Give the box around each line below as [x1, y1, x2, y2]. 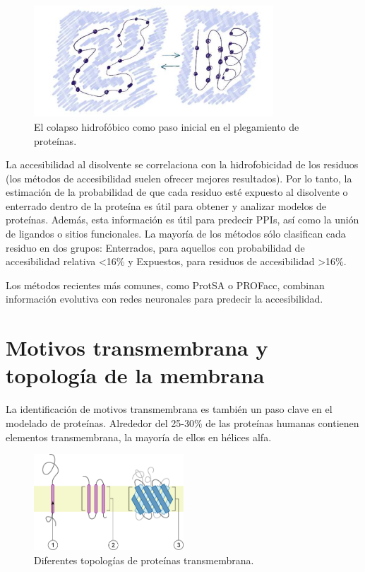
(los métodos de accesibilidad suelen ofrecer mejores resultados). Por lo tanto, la [6, 170, 352, 185]
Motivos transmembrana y [6, 333, 268, 362]
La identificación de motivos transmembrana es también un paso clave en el [6, 402, 333, 416]
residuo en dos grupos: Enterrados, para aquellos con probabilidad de [6, 240, 305, 255]
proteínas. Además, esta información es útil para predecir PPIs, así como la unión [6, 212, 359, 227]
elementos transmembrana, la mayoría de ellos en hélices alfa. [6, 429, 272, 444]
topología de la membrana [6, 361, 265, 390]
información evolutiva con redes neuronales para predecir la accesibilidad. [6, 291, 323, 306]
